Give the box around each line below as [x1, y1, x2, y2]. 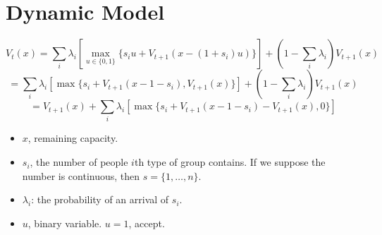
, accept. [128, 215, 165, 230]
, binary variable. [27, 215, 102, 230]
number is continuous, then [22, 168, 140, 183]
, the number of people [30, 155, 128, 169]
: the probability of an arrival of [31, 192, 169, 207]
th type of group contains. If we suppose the [134, 155, 326, 169]
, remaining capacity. [27, 131, 118, 145]
